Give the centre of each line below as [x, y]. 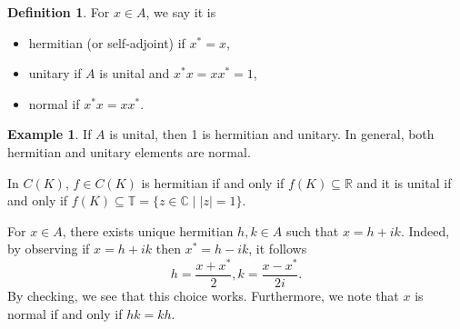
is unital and [135, 73]
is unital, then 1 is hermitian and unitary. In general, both [272, 134]
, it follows [278, 249]
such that [312, 230]
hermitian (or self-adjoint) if [107, 42]
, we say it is [181, 12]
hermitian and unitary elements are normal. [129, 151]
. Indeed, [425, 230]
